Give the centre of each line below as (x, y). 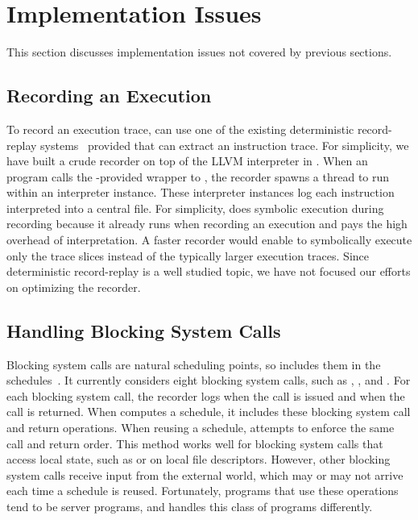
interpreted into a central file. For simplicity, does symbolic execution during (195, 208)
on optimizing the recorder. (74, 287)
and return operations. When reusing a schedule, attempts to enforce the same (201, 428)
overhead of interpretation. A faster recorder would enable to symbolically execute (209, 240)
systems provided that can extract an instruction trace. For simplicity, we (225, 145)
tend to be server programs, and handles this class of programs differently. (190, 506)
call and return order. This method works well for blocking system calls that (195, 443)
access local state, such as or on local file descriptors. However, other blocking (199, 459)
